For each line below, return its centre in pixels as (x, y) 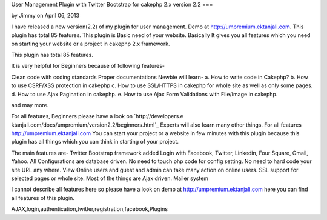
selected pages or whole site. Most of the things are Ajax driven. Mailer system (110, 178)
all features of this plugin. (43, 198)
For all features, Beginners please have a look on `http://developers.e (97, 116)
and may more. (30, 105)
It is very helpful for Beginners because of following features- (88, 66)
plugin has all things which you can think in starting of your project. (95, 142)
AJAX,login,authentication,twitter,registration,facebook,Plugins (90, 209)
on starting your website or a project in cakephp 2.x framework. (91, 44)
